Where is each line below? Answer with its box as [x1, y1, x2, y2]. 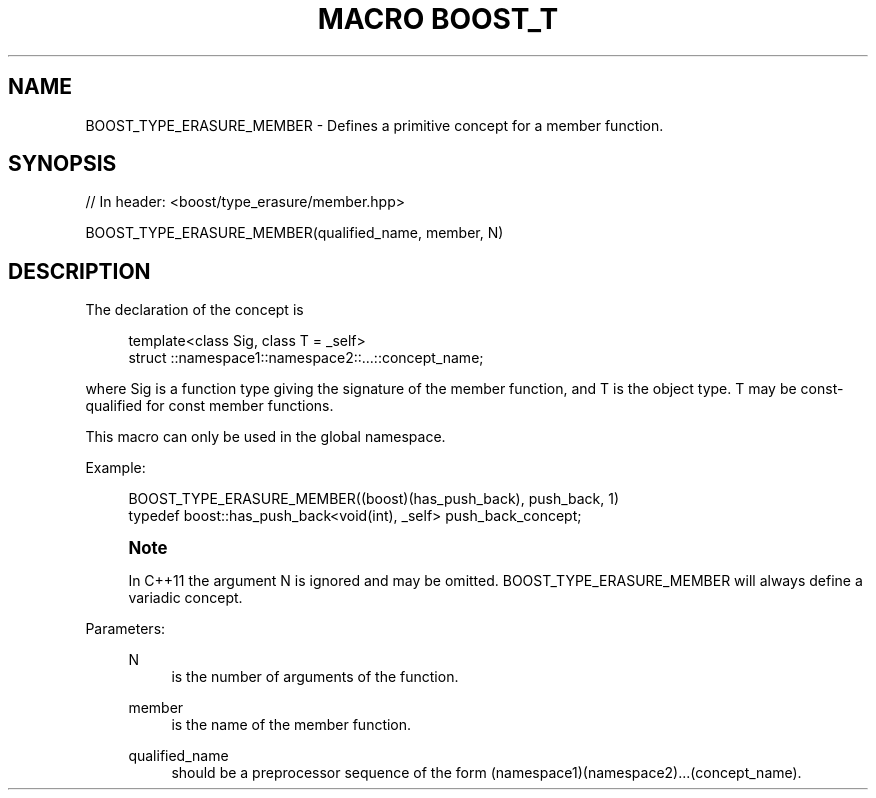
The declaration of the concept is [85, 301, 304, 319]
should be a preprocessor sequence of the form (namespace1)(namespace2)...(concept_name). [171, 764, 802, 782]
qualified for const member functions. [85, 397, 334, 415]
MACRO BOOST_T [317, 2, 559, 36]
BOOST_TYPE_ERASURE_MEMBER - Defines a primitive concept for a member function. [85, 116, 664, 134]
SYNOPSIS [8, 151, 117, 177]
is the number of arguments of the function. [171, 668, 459, 686]
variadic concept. [128, 589, 243, 607]
